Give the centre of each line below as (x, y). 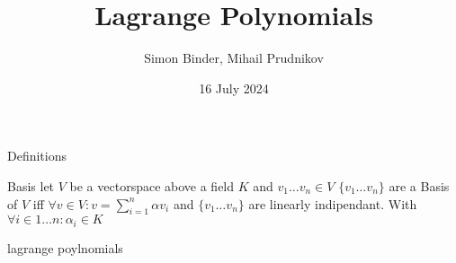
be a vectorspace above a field (152, 185)
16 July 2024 (234, 88)
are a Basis (419, 185)
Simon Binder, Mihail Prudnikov (234, 58)
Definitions (37, 156)
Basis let (31, 185)
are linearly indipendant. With (333, 203)
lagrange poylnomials (65, 247)
